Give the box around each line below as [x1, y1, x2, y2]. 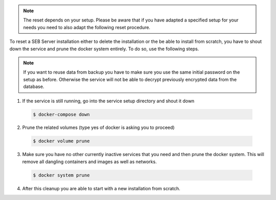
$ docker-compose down [33, 112, 90, 117]
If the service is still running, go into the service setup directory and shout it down [22, 98, 195, 104]
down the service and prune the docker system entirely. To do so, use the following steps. [9, 46, 199, 52]
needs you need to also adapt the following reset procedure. [23, 24, 151, 30]
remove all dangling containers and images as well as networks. [22, 159, 157, 165]
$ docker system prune [33, 172, 90, 178]
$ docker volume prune [33, 138, 90, 144]
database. [23, 83, 44, 90]
